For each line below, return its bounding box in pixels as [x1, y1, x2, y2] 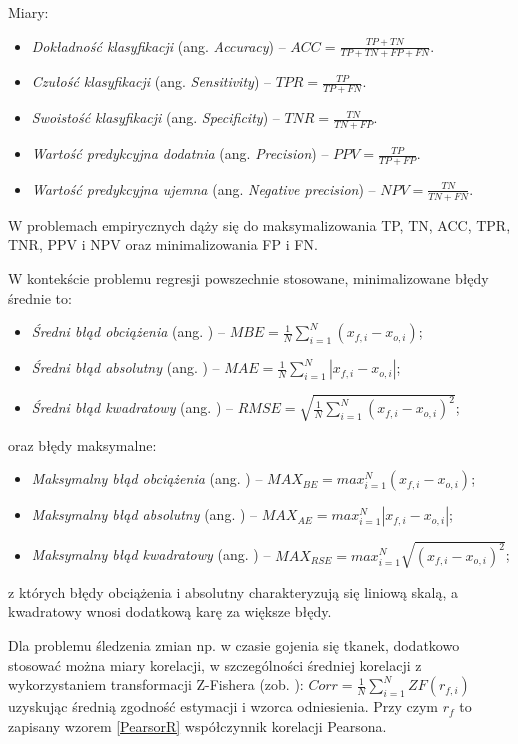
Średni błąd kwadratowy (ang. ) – [31, 397, 233, 418]
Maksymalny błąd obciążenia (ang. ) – [31, 468, 263, 489]
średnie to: [8, 287, 72, 308]
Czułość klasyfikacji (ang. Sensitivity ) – [31, 71, 271, 92]
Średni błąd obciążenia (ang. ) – [31, 321, 225, 342]
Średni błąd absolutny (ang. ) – [31, 357, 220, 378]
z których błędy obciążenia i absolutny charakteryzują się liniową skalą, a [8, 581, 458, 602]
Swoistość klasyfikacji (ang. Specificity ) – [31, 107, 280, 128]
